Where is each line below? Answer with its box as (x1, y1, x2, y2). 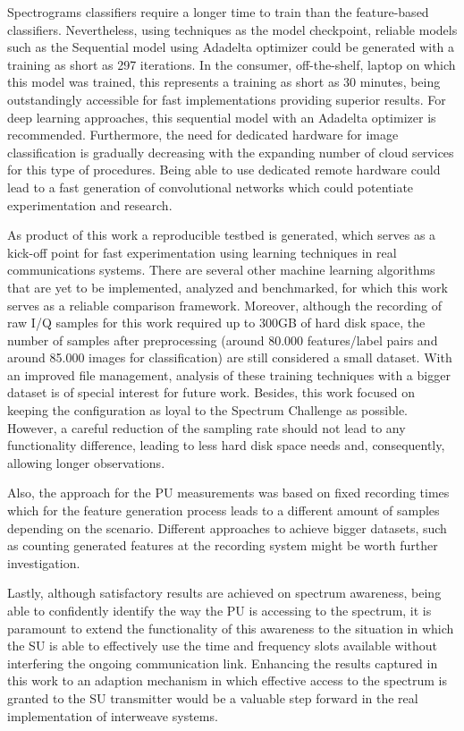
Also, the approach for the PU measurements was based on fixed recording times (7, 483, 450, 502)
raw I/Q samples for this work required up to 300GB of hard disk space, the (7, 313, 426, 332)
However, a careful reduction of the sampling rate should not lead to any (7, 418, 406, 437)
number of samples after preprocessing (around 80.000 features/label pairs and (7, 330, 438, 349)
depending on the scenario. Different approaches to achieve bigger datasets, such (7, 518, 447, 537)
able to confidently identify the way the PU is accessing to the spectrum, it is (7, 601, 432, 619)
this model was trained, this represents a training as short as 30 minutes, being (7, 72, 441, 91)
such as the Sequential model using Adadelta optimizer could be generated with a (7, 38, 455, 56)
